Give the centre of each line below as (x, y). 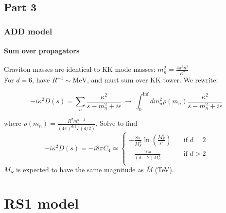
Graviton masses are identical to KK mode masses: (80, 69)
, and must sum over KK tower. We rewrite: (153, 80)
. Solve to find (116, 123)
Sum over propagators (42, 51)
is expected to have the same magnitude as (80, 170)
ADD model (28, 31)
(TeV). (164, 170)
